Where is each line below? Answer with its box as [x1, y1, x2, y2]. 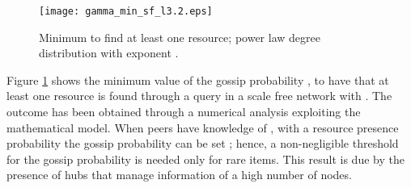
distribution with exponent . [39, 44, 179, 61]
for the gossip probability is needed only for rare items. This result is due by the [6, 150, 405, 167]
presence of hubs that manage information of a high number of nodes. [6, 166, 352, 183]
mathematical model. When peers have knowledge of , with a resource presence [6, 119, 399, 136]
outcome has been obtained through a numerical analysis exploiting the [6, 103, 361, 120]
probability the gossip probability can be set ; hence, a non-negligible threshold [6, 135, 399, 152]
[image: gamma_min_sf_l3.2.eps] [39, 6, 213, 17]
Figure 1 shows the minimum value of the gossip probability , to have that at [6, 71, 389, 88]
